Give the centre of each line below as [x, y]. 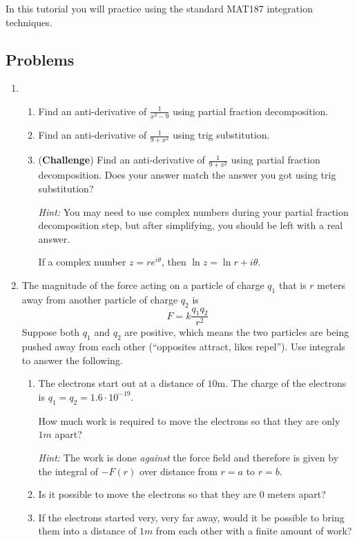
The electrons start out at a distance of [121, 383]
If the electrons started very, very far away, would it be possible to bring [191, 517]
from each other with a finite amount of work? [254, 531]
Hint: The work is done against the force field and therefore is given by [189, 457]
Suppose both [51, 332]
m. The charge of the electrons [282, 383]
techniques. [29, 22]
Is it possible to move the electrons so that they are [147, 494]
